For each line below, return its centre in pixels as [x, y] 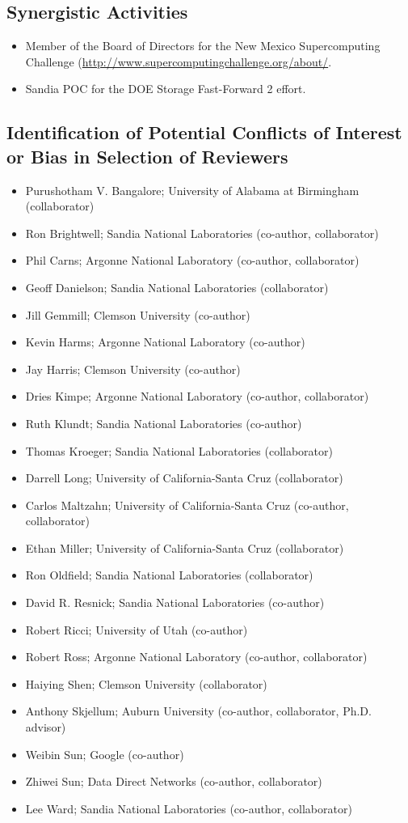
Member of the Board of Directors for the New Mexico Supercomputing [203, 46]
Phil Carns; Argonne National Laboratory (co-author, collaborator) [192, 260]
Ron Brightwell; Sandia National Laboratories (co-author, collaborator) [202, 233]
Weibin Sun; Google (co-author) [105, 754]
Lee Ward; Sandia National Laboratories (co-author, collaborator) [189, 808]
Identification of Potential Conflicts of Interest [204, 132]
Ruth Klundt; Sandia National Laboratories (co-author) [164, 423]
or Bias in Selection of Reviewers [147, 156]
